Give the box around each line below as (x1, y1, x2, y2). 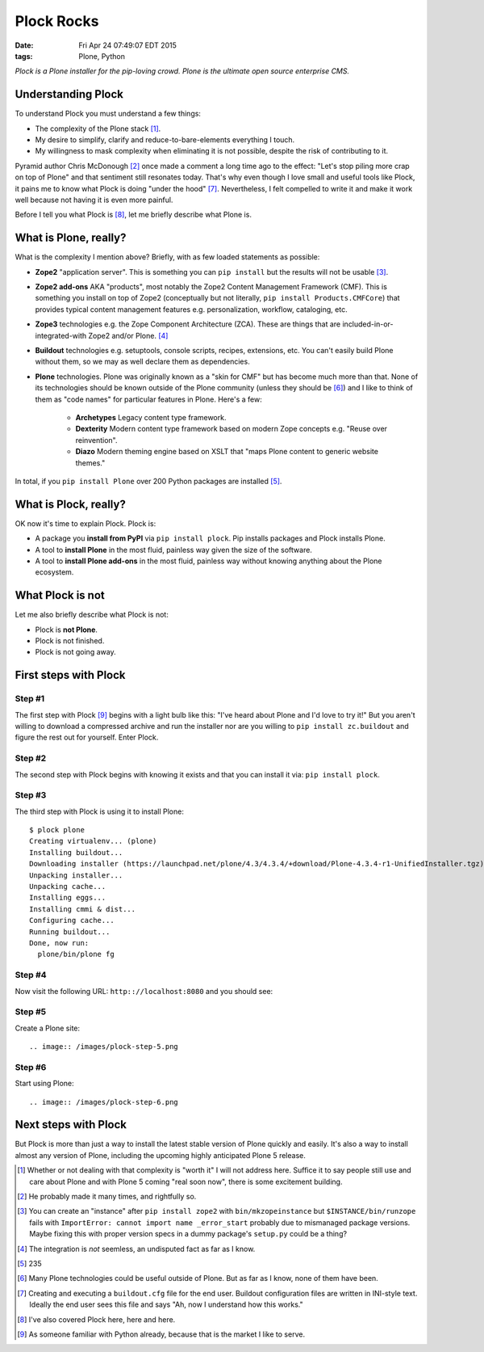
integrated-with (35, 331, 87, 340)
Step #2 (15, 752, 47, 764)
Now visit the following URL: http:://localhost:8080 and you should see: (15, 986, 273, 996)
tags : (15, 51, 33, 61)
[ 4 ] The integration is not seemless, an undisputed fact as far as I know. (17, 1244, 256, 1253)
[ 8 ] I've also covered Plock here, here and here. (17, 1314, 176, 1325)
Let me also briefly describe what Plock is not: (15, 610, 169, 620)
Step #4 (15, 970, 48, 981)
